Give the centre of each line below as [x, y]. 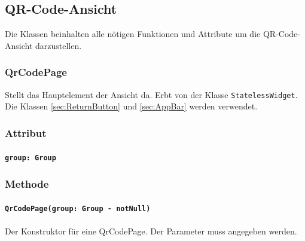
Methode [27, 183]
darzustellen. [59, 45]
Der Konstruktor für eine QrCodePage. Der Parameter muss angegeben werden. [151, 231]
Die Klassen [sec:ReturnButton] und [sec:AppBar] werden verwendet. [131, 106]
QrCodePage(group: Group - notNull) [78, 209]
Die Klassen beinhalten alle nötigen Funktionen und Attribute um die [133, 34]
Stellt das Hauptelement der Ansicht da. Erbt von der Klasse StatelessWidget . [151, 94]
